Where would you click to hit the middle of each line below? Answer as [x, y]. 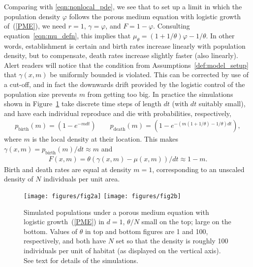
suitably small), [222, 104]
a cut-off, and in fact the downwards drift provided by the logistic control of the [125, 84]
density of [19, 179]
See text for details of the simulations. [81, 260]
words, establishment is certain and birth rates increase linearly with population [125, 45]
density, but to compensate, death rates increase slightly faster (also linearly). [121, 55]
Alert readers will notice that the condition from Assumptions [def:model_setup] [126, 65]
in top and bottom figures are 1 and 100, [146, 231]
